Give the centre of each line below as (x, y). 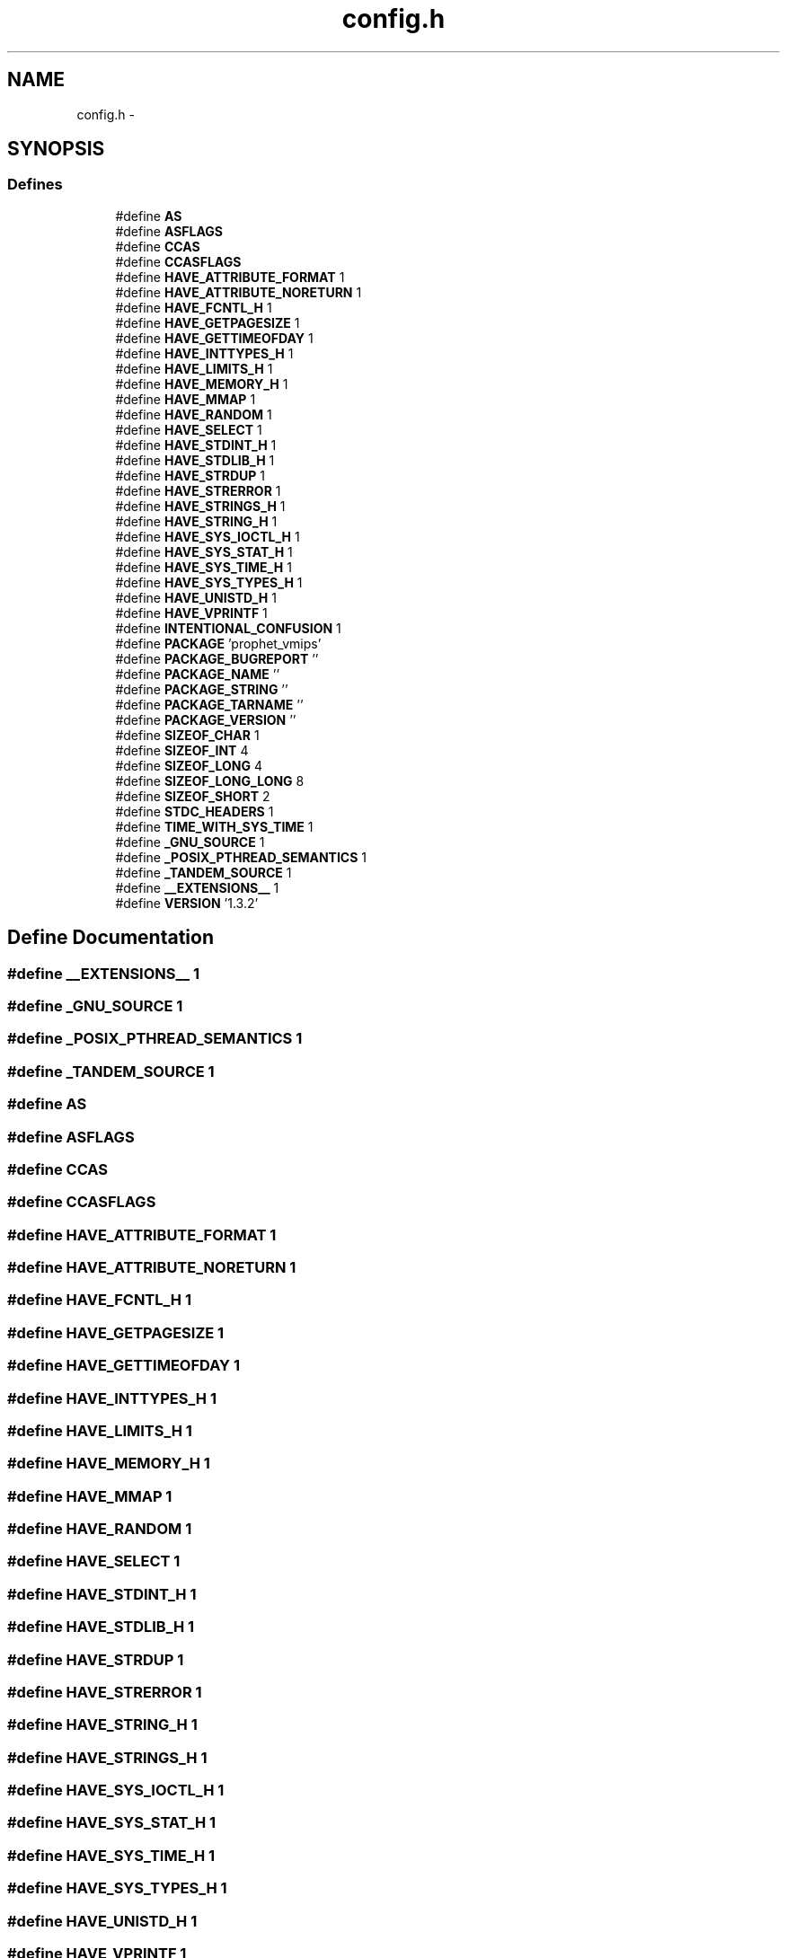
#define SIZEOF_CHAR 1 (187, 735)
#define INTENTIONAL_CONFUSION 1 (228, 628)
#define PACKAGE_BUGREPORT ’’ (217, 658)
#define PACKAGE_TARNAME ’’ (209, 704)
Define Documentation (111, 938)
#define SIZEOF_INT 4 (182, 750)
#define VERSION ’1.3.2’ (187, 903)
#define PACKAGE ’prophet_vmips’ (218, 643)
